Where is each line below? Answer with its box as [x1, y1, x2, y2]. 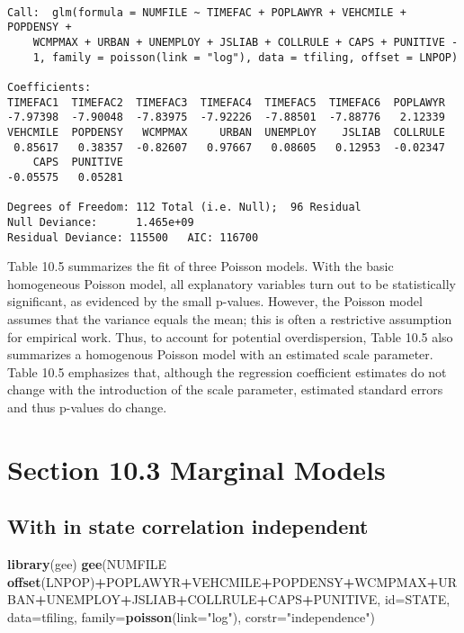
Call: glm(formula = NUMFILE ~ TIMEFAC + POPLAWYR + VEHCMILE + [7, 5, 406, 19]
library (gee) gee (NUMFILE [7, 555, 167, 574]
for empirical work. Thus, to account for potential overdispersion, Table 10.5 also [7, 327, 453, 346]
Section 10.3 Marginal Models [7, 450, 386, 487]
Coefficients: [7, 80, 92, 94]
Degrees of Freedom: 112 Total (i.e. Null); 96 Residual [7, 201, 361, 214]
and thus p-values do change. [7, 397, 167, 416]
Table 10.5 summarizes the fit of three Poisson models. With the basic [7, 257, 394, 276]
